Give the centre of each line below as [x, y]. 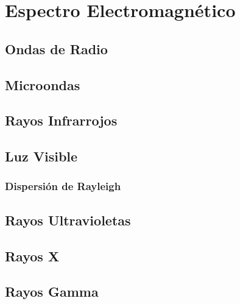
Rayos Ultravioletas [68, 220]
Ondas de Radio [56, 48]
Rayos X [32, 256]
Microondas [43, 84]
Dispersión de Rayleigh [63, 186]
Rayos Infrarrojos [61, 120]
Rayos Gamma [52, 292]
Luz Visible [41, 156]
